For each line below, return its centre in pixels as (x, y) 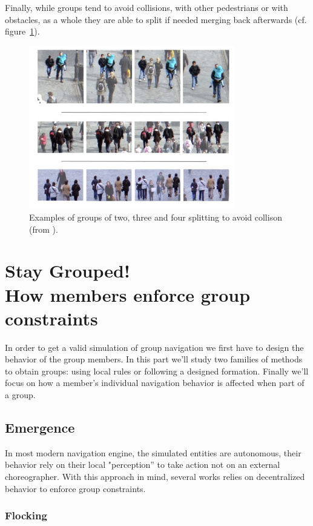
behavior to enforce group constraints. (75, 488)
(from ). (44, 229)
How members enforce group (128, 294)
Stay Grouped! (68, 271)
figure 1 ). (22, 31)
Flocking (26, 515)
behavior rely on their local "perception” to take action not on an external (143, 464)
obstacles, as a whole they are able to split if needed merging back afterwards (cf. (156, 19)
